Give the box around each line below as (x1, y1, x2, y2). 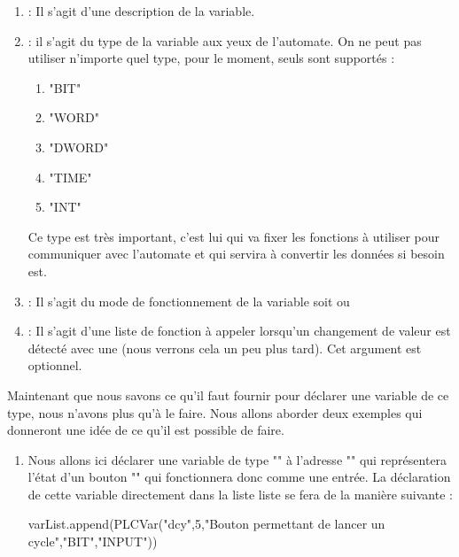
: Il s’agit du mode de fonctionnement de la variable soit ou (27, 291, 350, 310)
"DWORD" (49, 137, 109, 156)
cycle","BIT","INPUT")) (27, 532, 158, 551)
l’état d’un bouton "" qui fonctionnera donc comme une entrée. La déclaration (27, 468, 451, 486)
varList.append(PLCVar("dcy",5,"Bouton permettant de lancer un (27, 514, 385, 533)
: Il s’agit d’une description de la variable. (27, 2, 255, 19)
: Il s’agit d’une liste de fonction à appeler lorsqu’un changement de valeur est (27, 321, 451, 340)
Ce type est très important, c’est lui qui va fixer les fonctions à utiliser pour (27, 227, 440, 245)
